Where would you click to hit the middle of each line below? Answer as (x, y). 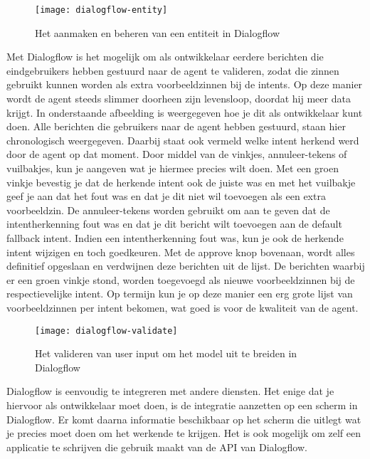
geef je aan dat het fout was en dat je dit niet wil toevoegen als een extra (166, 196)
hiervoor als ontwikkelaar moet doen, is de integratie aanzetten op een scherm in (182, 405)
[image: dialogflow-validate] (106, 331)
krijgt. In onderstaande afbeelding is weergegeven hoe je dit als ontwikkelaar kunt (185, 112)
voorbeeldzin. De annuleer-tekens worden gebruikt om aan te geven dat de (168, 210)
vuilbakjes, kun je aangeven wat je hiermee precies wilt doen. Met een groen (173, 168)
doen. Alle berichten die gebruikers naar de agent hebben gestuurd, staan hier (176, 126)
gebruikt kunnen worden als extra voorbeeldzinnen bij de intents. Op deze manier (185, 84)
